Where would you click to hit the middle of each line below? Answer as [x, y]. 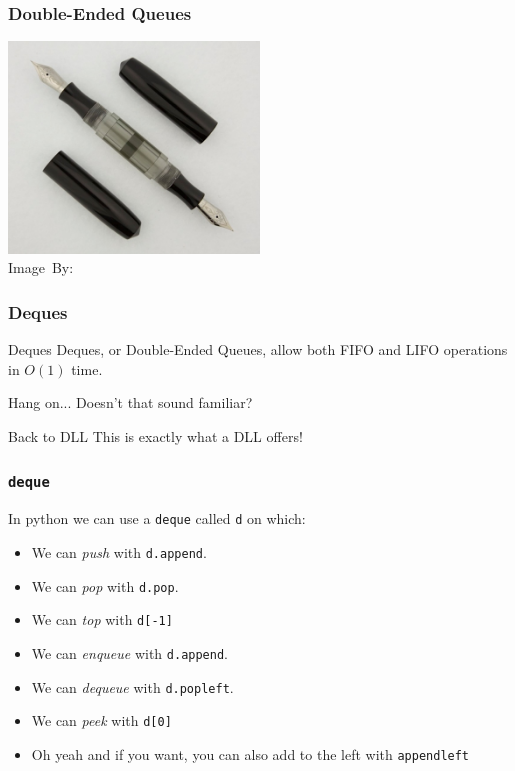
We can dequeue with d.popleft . [132, 686]
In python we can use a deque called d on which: [157, 518]
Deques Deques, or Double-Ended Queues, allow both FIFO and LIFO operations [258, 349]
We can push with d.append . [119, 551]
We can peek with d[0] [101, 720]
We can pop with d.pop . [105, 585]
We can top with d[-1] [102, 619]
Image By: [41, 267]
